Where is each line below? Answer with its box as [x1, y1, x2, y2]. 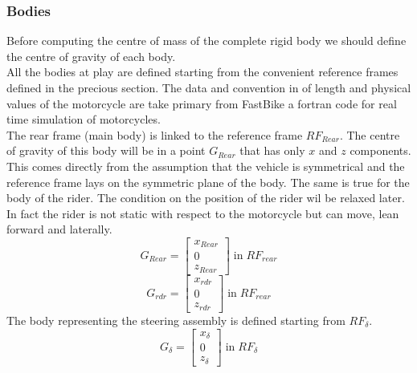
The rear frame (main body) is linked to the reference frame [6, 126, 303, 143]
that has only [239, 142, 305, 159]
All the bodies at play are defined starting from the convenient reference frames [6, 63, 399, 80]
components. [350, 142, 411, 159]
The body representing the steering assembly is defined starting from [6, 311, 345, 328]
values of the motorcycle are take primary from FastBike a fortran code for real [6, 95, 397, 111]
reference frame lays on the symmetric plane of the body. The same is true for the [6, 173, 410, 190]
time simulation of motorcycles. [6, 111, 161, 128]
